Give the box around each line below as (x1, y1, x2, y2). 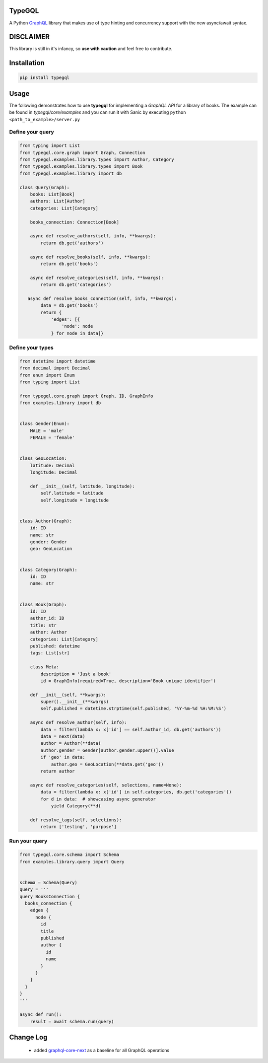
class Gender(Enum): (19, 421, 69, 426)
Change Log (9, 1033, 48, 1042)
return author (40, 768, 75, 774)
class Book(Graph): (19, 601, 67, 607)
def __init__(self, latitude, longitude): (30, 483, 135, 489)
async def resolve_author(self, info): (30, 720, 128, 725)
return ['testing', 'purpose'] (40, 824, 117, 830)
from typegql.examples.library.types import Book (19, 164, 143, 169)
